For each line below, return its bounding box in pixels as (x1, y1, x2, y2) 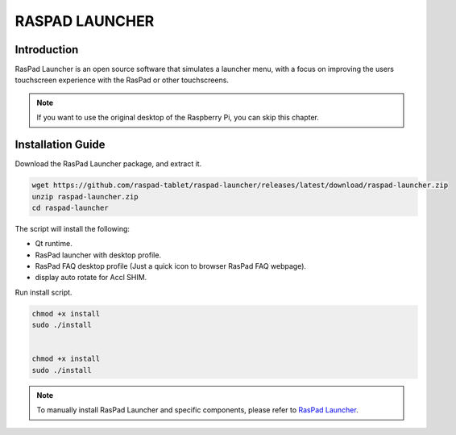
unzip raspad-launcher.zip (31, 192, 139, 201)
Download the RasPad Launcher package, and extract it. (15, 159, 202, 169)
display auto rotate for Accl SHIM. (35, 273, 147, 282)
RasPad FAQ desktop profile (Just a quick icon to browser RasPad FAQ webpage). (35, 261, 306, 271)
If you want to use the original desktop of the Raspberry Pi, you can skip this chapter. (36, 113, 320, 123)
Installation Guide (15, 138, 106, 152)
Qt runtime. (35, 239, 73, 249)
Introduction (15, 43, 79, 56)
